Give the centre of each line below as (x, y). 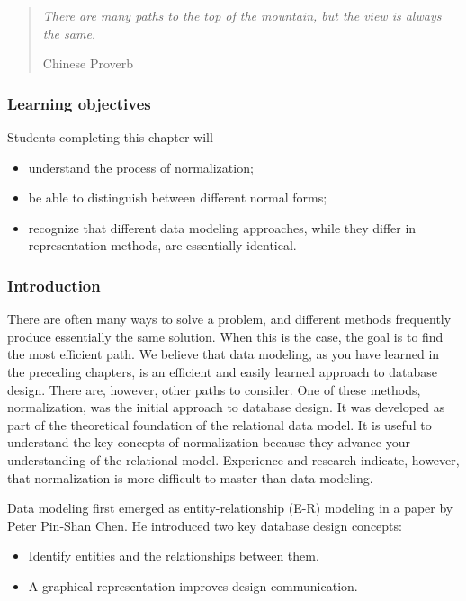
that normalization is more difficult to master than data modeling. (190, 477)
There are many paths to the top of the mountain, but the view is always (242, 15)
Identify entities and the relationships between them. (174, 556)
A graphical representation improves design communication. (193, 585)
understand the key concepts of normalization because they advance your (209, 442)
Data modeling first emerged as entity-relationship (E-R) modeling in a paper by (230, 508)
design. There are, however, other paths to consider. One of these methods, (214, 389)
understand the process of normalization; (141, 167)
